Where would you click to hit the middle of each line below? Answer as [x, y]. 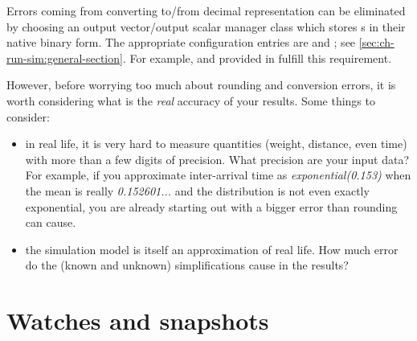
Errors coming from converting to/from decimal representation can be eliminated [206, 10]
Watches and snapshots [138, 320]
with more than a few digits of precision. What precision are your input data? [217, 159]
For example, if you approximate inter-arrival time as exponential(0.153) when [218, 175]
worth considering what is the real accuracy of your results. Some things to [191, 100]
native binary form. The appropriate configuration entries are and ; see [181, 42]
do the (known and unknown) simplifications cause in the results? [187, 265]
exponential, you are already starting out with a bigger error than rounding [211, 206]
